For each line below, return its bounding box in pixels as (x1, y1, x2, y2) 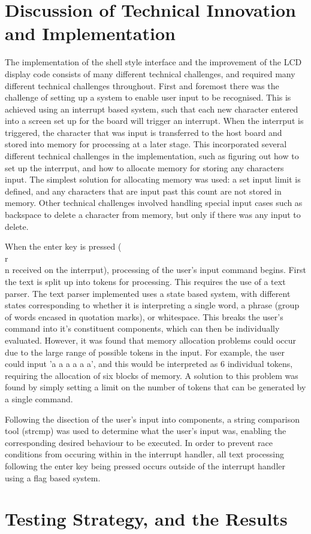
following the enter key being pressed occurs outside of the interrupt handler (5, 459, 286, 472)
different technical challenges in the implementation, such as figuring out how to (5, 150, 299, 162)
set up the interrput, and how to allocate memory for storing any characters (5, 161, 284, 174)
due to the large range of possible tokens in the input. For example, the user (5, 345, 285, 358)
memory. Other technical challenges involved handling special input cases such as (5, 196, 303, 209)
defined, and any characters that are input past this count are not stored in (5, 184, 282, 197)
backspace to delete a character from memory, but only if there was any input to (5, 208, 301, 221)
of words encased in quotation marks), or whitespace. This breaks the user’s (5, 310, 283, 323)
